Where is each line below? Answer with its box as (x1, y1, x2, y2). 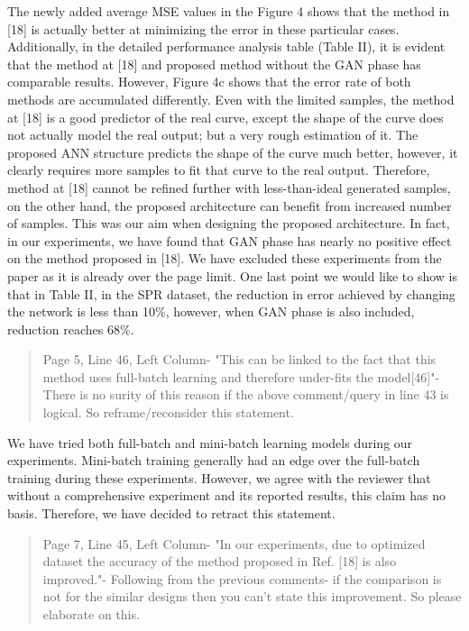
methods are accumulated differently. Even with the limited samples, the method (7, 89, 455, 108)
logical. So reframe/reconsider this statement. (42, 403, 294, 422)
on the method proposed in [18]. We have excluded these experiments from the (7, 249, 442, 268)
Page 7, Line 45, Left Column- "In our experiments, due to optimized (42, 534, 426, 553)
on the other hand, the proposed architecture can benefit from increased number (7, 196, 452, 215)
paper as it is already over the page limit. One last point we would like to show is (7, 266, 458, 285)
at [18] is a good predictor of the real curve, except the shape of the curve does (7, 107, 444, 126)
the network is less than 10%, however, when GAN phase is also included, (7, 302, 415, 321)
